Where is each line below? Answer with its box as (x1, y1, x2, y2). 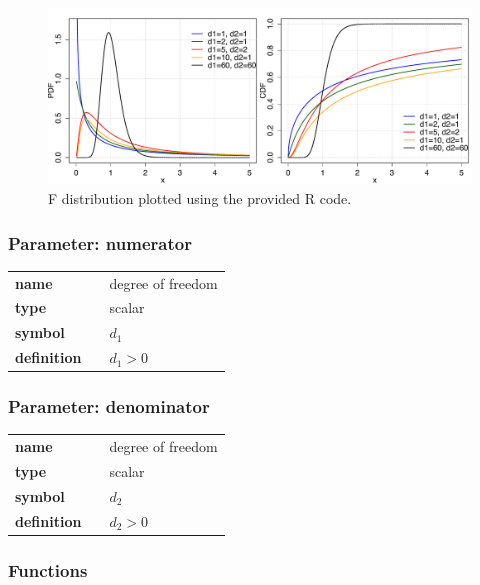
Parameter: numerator (8, 230, 192, 255)
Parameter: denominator (8, 394, 210, 419)
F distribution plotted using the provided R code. (48, 187, 352, 208)
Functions (8, 557, 88, 582)
